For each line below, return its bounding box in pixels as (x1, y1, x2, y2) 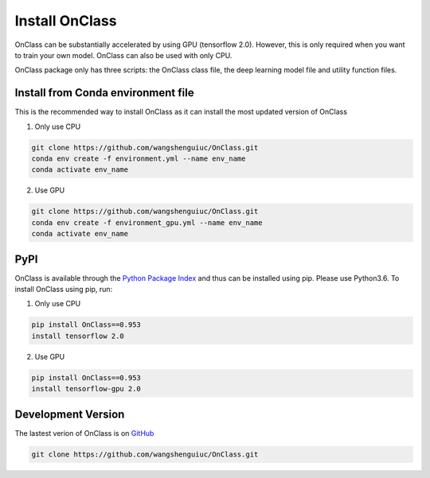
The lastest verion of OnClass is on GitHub (14, 428, 154, 437)
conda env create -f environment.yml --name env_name (31, 154, 246, 163)
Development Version (14, 407, 125, 421)
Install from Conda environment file (14, 86, 194, 99)
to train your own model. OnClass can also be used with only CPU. (14, 50, 233, 60)
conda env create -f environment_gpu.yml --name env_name (31, 218, 263, 227)
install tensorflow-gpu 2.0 (31, 384, 141, 394)
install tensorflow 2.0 (31, 331, 125, 340)
